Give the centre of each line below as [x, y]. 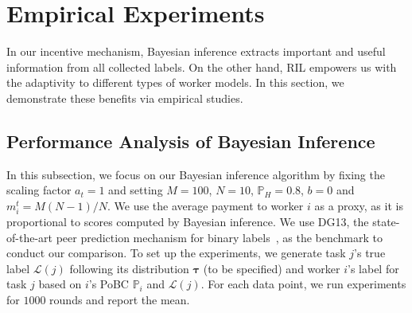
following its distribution [129, 268]
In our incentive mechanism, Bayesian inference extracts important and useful [196, 51]
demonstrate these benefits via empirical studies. [125, 98]
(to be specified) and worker [272, 268]
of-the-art [29, 237]
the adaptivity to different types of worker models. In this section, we [175, 82]
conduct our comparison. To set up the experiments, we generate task [176, 253]
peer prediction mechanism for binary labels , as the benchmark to [219, 237]
